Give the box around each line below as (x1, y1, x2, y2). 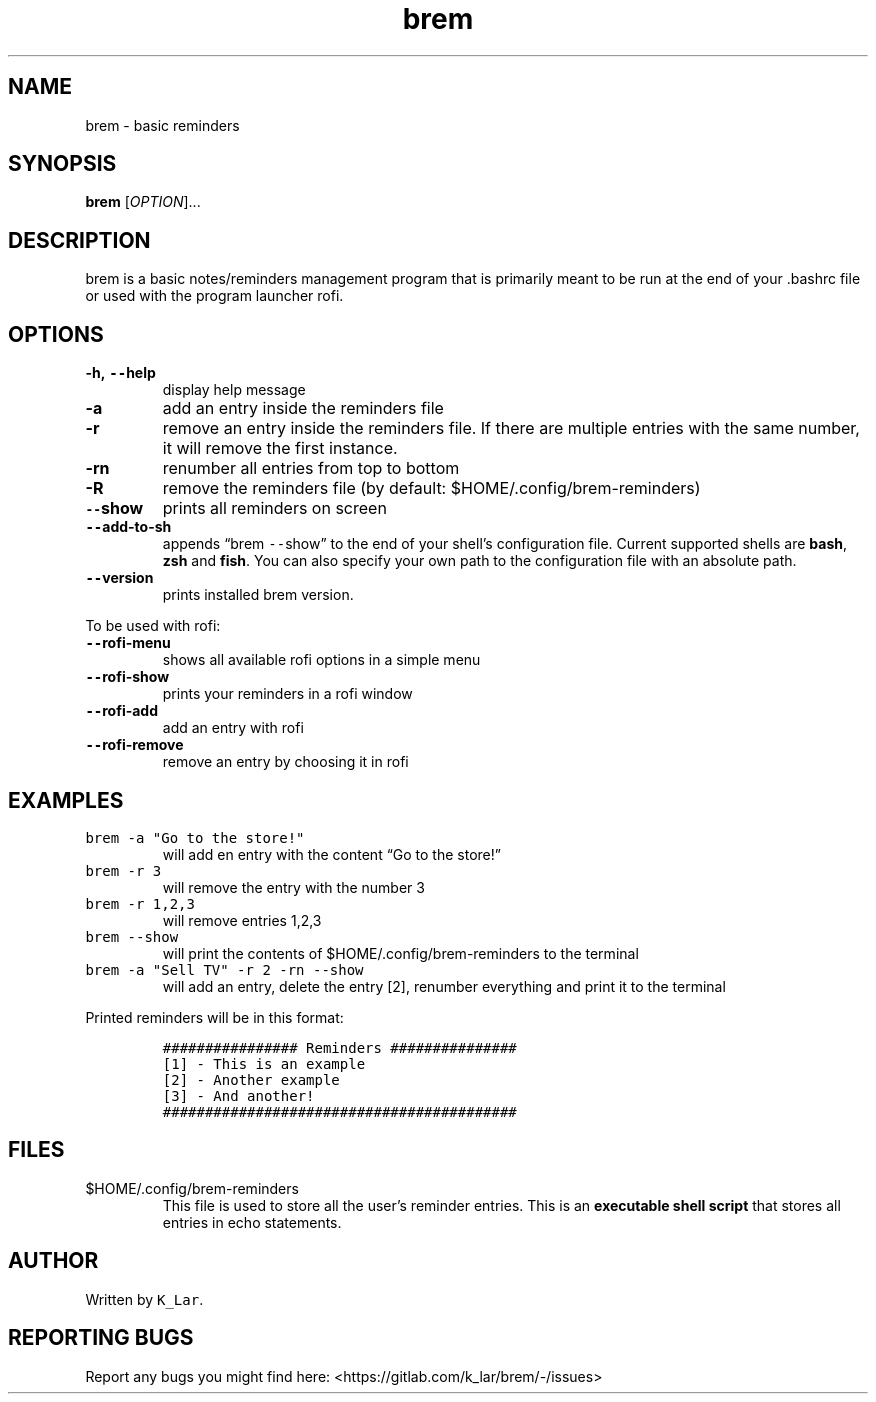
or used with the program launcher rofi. (85, 287, 344, 305)
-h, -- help (85, 364, 156, 382)
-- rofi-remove (85, 736, 184, 754)
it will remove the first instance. (162, 438, 398, 459)
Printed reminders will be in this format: (85, 1008, 344, 1026)
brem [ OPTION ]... (85, 193, 201, 211)
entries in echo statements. (162, 1213, 342, 1231)
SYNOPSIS (8, 151, 117, 177)
